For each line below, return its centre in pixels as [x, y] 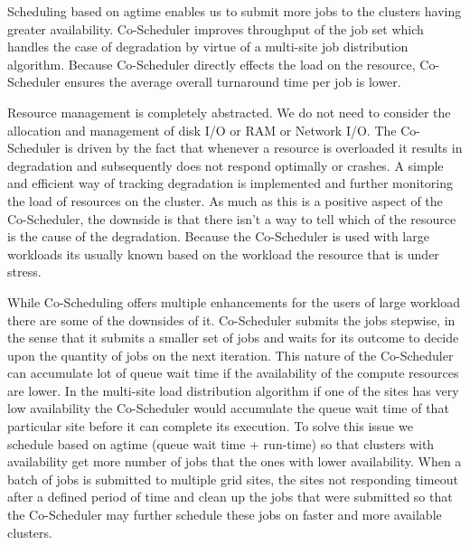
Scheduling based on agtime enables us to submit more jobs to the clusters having [235, 11]
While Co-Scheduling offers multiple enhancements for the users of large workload [234, 301]
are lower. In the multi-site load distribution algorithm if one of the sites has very [233, 390]
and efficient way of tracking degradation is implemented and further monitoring [230, 183]
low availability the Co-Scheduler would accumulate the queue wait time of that [228, 408]
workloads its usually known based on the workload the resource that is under [223, 254]
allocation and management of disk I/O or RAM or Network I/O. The [202, 130]
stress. [24, 272]
